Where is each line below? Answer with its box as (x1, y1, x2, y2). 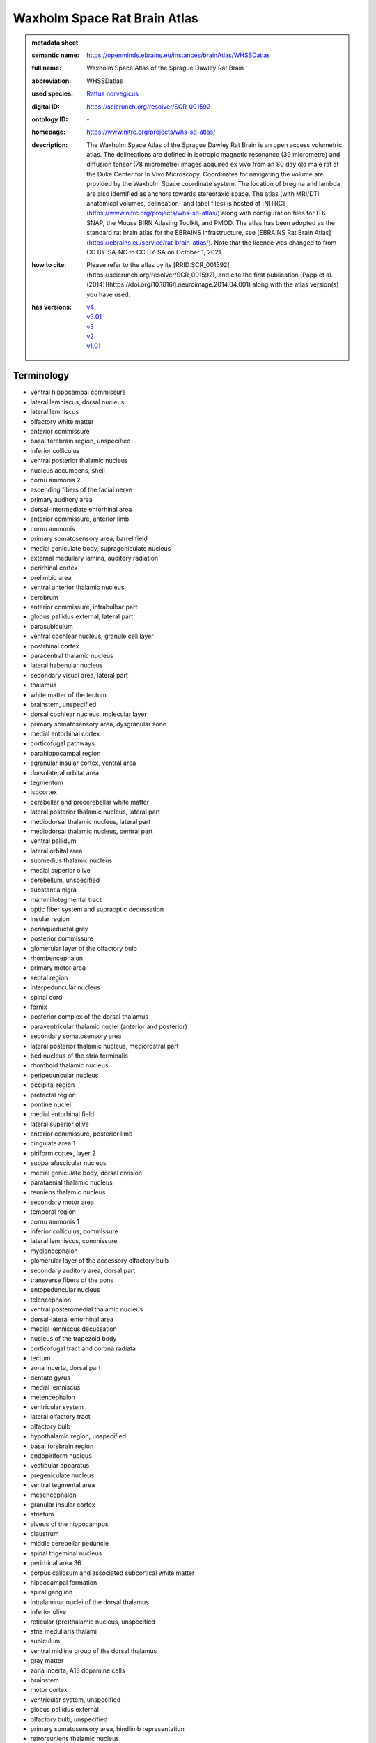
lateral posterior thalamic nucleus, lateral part (30, 807, 160, 816)
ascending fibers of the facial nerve (30, 485, 132, 494)
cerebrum (30, 593, 58, 601)
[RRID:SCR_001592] (173, 261, 230, 269)
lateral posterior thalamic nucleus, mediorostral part (30, 1042, 179, 1050)
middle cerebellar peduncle (30, 1539, 109, 1548)
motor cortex (30, 1686, 68, 1694)
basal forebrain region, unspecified (30, 436, 132, 446)
